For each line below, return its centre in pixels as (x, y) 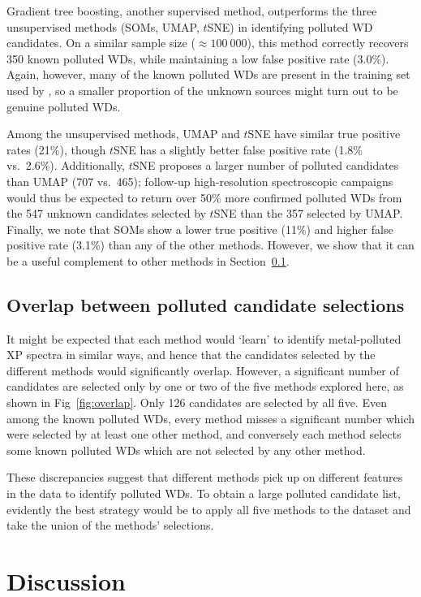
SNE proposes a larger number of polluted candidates (266, 165)
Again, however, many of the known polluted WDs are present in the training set (208, 74)
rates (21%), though (56, 149)
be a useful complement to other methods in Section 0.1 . (148, 260)
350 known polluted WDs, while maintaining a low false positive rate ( (182, 58)
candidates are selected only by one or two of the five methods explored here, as (205, 386)
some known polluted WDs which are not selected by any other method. (186, 450)
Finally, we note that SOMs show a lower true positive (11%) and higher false (200, 229)
